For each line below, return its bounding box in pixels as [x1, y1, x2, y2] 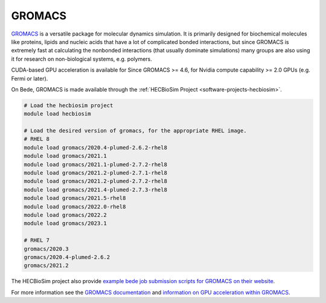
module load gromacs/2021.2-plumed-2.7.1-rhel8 [24, 169, 167, 176]
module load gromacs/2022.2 [24, 211, 107, 218]
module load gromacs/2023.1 [24, 220, 107, 227]
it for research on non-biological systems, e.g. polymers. [11, 55, 152, 63]
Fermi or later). [11, 75, 48, 82]
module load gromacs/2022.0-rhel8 [24, 203, 126, 210]
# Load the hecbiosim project [24, 102, 113, 108]
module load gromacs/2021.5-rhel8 [24, 195, 126, 202]
